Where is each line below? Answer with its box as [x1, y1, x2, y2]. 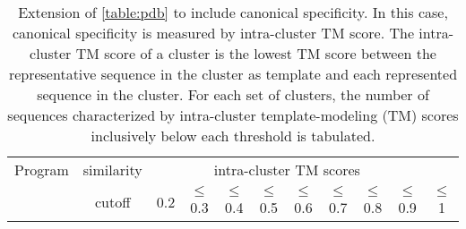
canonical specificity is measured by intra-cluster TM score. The [12, 22, 415, 43]
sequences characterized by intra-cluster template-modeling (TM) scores [7, 105, 459, 125]
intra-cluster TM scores [213, 159, 360, 180]
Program [14, 159, 69, 180]
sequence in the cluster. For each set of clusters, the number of [37, 84, 429, 105]
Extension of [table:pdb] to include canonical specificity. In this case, [18, 2, 448, 22]
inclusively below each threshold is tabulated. [91, 125, 375, 146]
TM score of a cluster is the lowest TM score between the [75, 43, 436, 64]
